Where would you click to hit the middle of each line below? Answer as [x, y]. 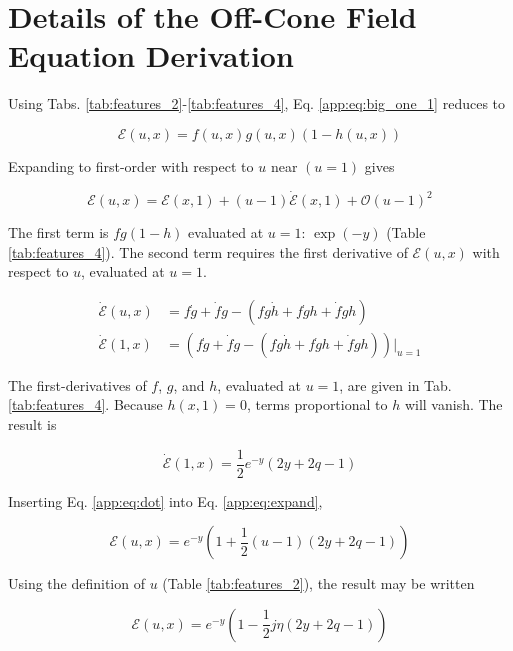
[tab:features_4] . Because [85, 404]
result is [32, 424]
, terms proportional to [317, 404]
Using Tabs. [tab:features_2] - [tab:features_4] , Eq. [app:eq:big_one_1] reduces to [257, 103]
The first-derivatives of [77, 384]
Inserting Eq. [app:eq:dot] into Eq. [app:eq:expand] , [165, 500]
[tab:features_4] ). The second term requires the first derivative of [208, 251]
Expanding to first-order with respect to [131, 165]
